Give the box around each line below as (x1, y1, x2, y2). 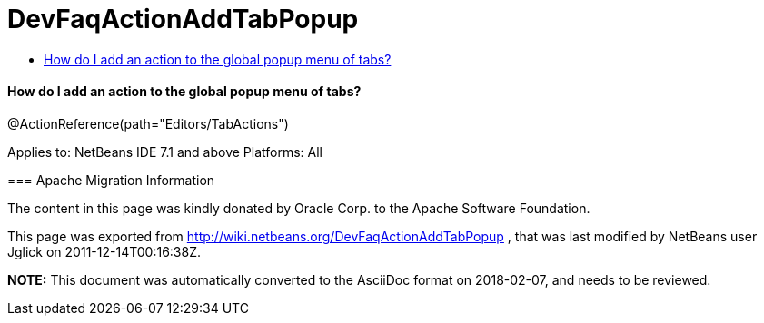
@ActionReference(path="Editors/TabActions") (7, 115, 289, 132)
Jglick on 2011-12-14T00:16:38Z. (7, 243, 202, 259)
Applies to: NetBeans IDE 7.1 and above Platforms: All (7, 143, 322, 160)
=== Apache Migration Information (7, 171, 215, 188)
